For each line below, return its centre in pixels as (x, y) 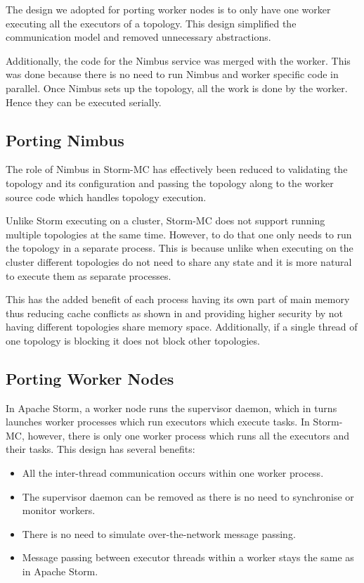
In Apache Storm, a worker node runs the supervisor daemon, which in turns (171, 408)
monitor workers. (59, 510)
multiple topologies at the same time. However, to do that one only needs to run (179, 234)
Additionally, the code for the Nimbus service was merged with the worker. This (178, 60)
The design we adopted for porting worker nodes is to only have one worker (168, 9)
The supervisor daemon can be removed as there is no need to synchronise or (188, 496)
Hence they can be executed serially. (84, 102)
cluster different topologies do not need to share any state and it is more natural (179, 261)
